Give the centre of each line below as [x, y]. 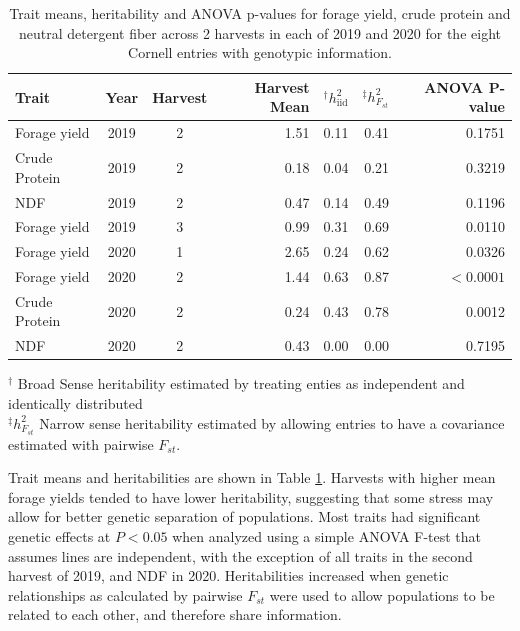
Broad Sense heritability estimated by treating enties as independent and [241, 383]
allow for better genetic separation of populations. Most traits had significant [244, 516]
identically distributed [75, 403]
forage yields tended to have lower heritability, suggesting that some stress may [251, 496]
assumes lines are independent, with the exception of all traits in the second [240, 555]
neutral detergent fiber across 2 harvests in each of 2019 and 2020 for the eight [260, 32]
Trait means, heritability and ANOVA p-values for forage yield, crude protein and [260, 13]
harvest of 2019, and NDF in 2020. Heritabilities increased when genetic [228, 575]
